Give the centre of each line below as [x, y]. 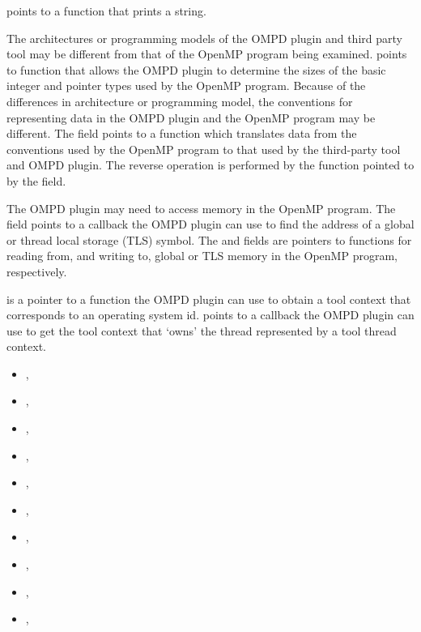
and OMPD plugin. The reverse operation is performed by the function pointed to [210, 165]
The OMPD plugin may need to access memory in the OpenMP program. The [201, 208]
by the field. [36, 180]
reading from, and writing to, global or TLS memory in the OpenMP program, [202, 256]
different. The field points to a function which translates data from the [182, 133]
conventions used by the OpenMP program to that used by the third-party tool [204, 149]
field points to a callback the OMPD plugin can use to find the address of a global [210, 224]
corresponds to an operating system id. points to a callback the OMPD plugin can [210, 315]
